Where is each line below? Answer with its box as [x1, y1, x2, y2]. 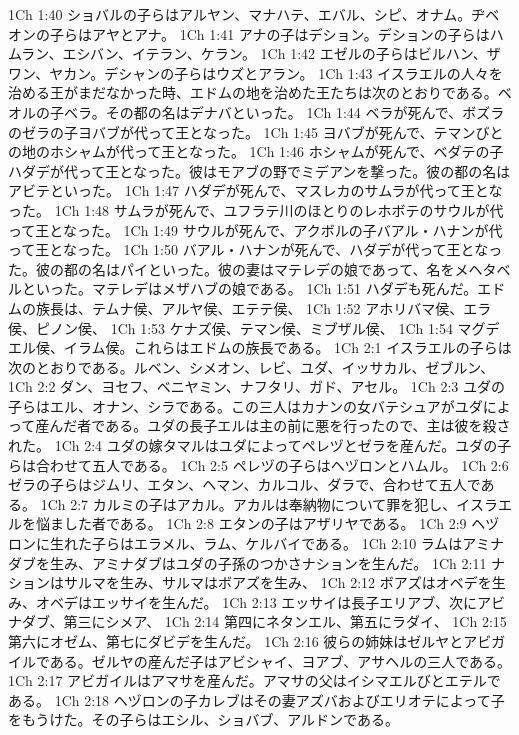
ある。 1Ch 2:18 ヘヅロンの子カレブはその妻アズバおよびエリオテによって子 [8, 689, 505, 710]
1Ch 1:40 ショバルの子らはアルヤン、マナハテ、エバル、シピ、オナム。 [8, 4, 472, 24]
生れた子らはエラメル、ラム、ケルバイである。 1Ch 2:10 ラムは [49, 533, 463, 554]
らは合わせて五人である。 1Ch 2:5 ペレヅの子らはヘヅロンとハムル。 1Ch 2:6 [8, 454, 509, 475]
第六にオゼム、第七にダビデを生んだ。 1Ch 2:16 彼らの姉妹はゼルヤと [8, 631, 464, 651]
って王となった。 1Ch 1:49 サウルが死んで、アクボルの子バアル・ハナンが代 [8, 219, 503, 240]
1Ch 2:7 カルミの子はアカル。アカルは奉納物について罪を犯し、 [40, 493, 457, 514]
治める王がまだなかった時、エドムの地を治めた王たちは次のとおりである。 [8, 82, 498, 103]
